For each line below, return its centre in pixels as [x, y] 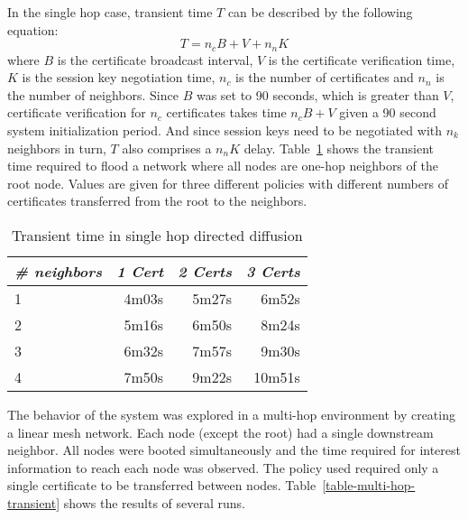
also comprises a [167, 148]
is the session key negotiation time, [119, 77]
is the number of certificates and [325, 77]
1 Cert [140, 271]
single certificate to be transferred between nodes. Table [162, 485]
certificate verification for [77, 112]
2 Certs [205, 271]
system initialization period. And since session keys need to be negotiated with [225, 130]
